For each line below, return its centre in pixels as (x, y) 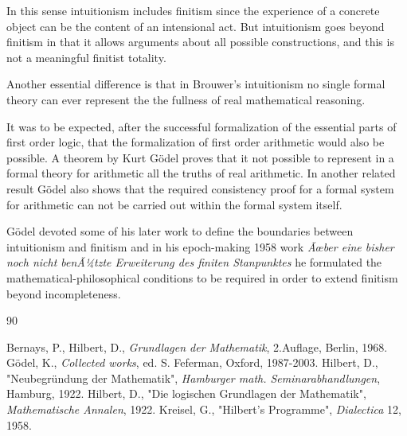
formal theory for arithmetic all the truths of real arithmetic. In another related (201, 173)
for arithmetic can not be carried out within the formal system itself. (174, 204)
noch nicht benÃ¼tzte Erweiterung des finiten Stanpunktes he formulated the (194, 262)
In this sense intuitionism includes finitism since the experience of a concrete (193, 10)
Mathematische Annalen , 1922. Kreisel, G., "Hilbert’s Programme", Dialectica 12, (204, 409)
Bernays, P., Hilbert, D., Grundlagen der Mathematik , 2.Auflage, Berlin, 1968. (197, 346)
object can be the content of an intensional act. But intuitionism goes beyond (196, 26)
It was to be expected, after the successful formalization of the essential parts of (202, 126)
